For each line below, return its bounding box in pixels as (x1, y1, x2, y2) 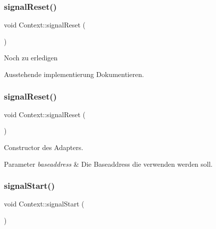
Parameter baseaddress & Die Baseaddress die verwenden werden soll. (4, 158, 213, 169)
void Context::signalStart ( (4, 199, 84, 209)
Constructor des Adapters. (4, 142, 83, 152)
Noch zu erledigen (4, 52, 58, 63)
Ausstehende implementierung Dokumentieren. (4, 69, 144, 79)
